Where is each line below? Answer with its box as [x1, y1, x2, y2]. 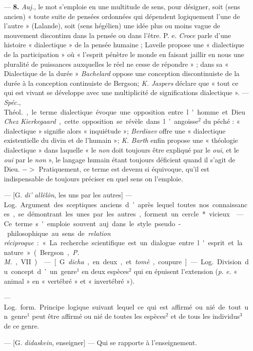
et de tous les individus [171, 311, 240, 321]
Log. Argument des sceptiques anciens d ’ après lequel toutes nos [4, 199, 209, 209]
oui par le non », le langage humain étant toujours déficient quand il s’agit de [4, 154, 235, 164]
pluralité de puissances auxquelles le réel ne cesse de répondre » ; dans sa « [4, 58, 229, 69]
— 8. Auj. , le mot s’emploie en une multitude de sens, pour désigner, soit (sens [4, 1, 240, 11]
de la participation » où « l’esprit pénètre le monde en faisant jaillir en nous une [4, 49, 244, 59]
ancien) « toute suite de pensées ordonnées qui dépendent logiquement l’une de [4, 11, 240, 21]
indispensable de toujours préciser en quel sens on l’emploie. [4, 173, 183, 183]
